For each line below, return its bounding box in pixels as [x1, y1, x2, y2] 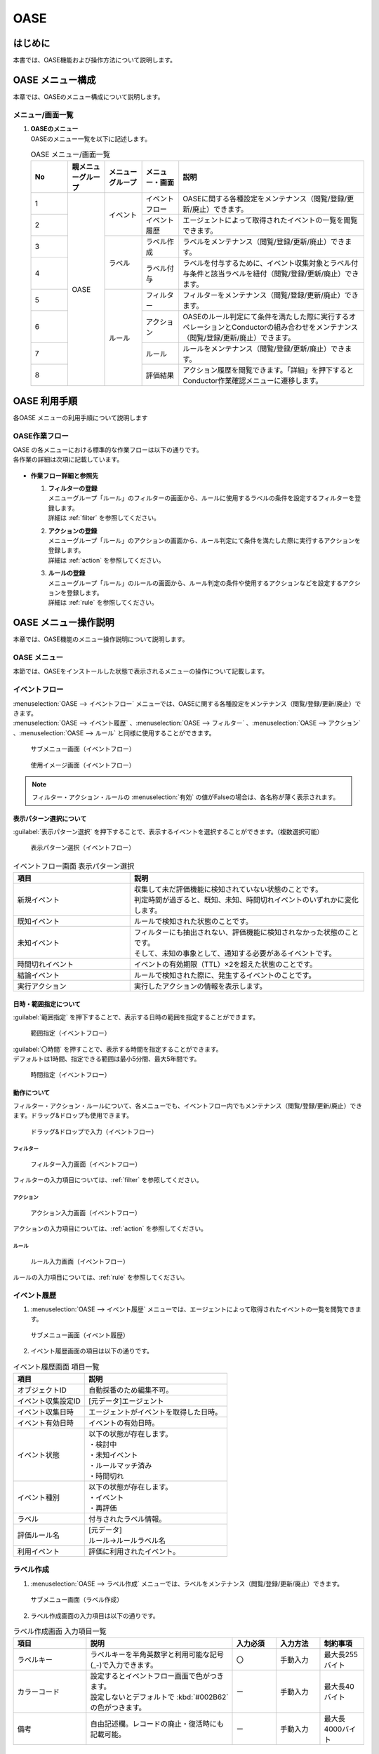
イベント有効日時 [17, 1418, 74, 1428]
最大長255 [324, 1649, 358, 1659]
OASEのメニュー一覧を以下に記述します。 [30, 134, 151, 143]
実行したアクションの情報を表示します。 [133, 981, 267, 991]
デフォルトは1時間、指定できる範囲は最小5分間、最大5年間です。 [13, 1055, 201, 1063]
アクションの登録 [48, 526, 98, 535]
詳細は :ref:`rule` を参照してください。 [48, 598, 158, 607]
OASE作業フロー [13, 431, 69, 441]
